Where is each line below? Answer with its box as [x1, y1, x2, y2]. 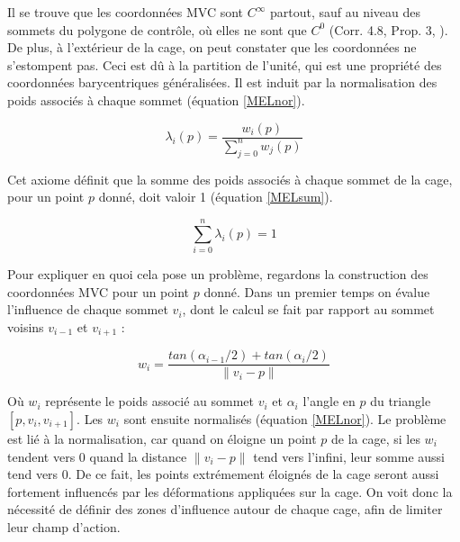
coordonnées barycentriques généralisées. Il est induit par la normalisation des [7, 73, 437, 92]
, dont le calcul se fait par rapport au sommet [182, 300, 435, 319]
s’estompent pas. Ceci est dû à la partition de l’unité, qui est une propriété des [7, 55, 442, 74]
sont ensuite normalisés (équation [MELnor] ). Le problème [123, 409, 446, 428]
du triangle [370, 392, 431, 411]
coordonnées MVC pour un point [7, 282, 190, 301]
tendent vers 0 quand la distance [7, 447, 187, 465]
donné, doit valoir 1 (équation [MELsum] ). [98, 187, 333, 206]
